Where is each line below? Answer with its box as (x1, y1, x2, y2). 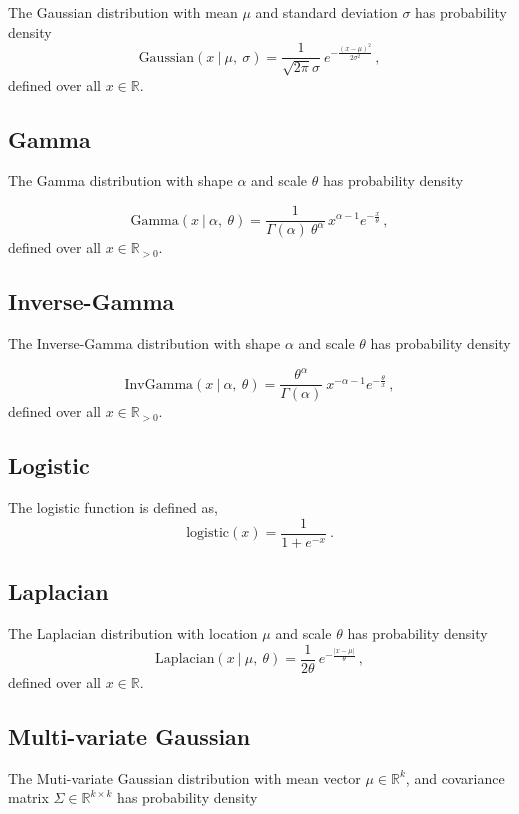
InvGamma (124, 377, 194, 392)
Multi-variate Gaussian (8, 720, 251, 751)
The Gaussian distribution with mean (8, 2, 238, 22)
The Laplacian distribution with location (8, 623, 258, 644)
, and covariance (405, 767, 505, 788)
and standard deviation (255, 2, 398, 22)
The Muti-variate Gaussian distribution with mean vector (8, 767, 361, 788)
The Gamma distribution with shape (8, 170, 233, 191)
